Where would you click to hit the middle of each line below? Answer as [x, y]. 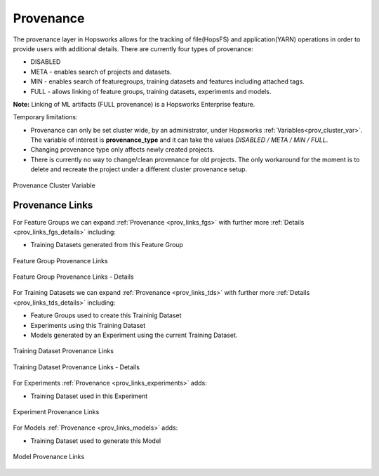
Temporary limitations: [45, 117]
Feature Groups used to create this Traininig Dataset [106, 315]
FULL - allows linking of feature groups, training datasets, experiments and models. [151, 91]
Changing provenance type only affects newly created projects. [122, 150]
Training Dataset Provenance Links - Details [77, 367]
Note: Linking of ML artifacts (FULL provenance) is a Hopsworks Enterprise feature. [134, 104]
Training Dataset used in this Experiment [89, 396]
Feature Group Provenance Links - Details [73, 277]
